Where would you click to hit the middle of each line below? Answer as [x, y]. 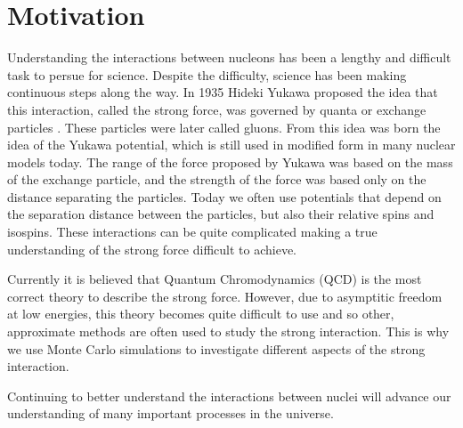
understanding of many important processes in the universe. [171, 413]
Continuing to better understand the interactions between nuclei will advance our [229, 396]
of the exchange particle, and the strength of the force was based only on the [217, 179]
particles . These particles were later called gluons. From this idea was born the [224, 127]
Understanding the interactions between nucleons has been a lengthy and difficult [229, 57]
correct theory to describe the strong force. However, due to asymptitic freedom [225, 296]
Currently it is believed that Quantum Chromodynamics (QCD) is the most [215, 279]
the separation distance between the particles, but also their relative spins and [221, 214]
